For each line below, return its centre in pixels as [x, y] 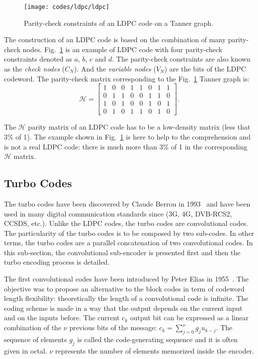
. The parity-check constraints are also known [181, 59]
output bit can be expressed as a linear [189, 318]
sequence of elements [36, 339]
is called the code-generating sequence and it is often [157, 339]
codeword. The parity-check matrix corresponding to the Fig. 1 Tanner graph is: [127, 78]
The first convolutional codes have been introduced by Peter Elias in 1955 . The [126, 279]
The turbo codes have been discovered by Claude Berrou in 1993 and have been [127, 203]
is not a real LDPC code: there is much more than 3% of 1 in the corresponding [126, 146]
